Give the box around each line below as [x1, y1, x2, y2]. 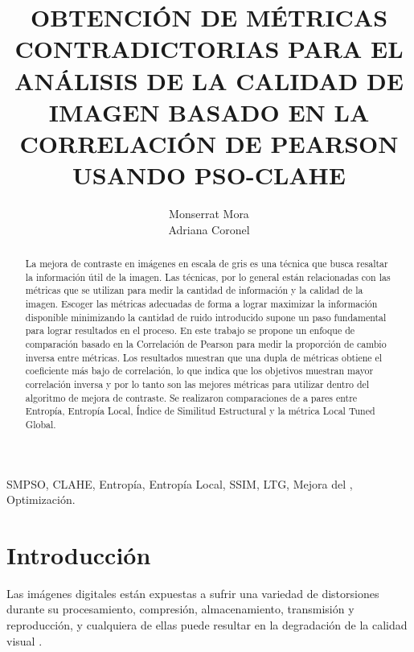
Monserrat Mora [169, 205, 249, 222]
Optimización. [6, 491, 76, 508]
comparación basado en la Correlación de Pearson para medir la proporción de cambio [25, 336, 387, 350]
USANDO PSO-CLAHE [72, 159, 346, 192]
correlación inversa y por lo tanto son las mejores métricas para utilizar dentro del [25, 377, 370, 390]
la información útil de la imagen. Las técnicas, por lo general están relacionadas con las [25, 270, 391, 283]
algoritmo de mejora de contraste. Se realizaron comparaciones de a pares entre [25, 390, 358, 404]
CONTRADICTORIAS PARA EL [14, 32, 404, 65]
